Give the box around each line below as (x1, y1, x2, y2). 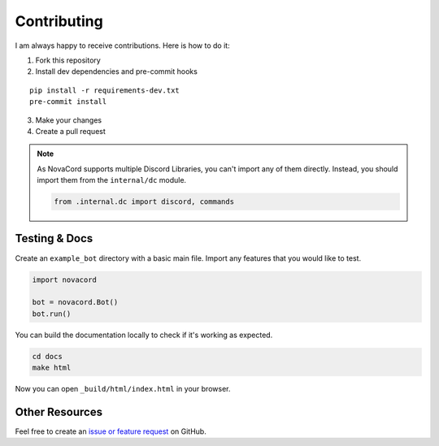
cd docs (32, 352, 63, 361)
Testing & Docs (15, 232, 93, 245)
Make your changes (35, 115, 102, 125)
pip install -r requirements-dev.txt (29, 85, 180, 95)
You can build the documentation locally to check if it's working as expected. (15, 330, 273, 340)
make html (32, 363, 72, 373)
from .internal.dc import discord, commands (54, 197, 235, 206)
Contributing (15, 12, 103, 30)
